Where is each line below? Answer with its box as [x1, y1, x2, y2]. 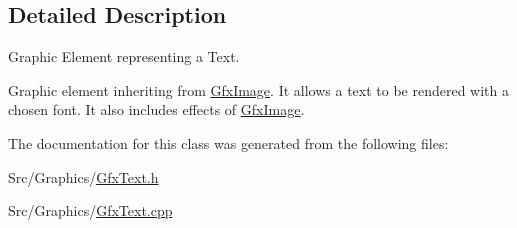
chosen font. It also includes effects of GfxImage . [8, 99, 305, 120]
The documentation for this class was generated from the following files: [8, 132, 449, 153]
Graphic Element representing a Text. [8, 46, 240, 67]
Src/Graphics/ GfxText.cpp [8, 200, 173, 221]
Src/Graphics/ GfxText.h [8, 166, 159, 187]
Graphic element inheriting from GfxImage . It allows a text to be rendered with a [8, 79, 509, 100]
